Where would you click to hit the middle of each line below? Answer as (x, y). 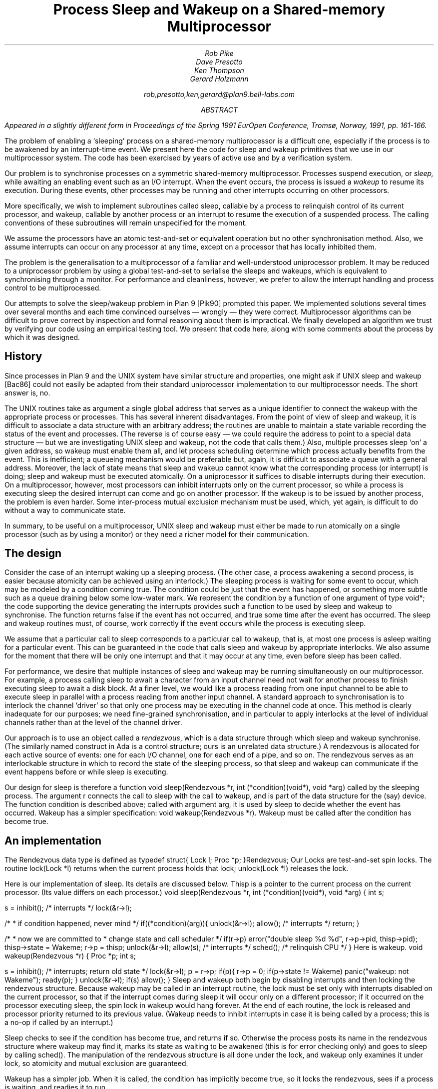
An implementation (53, 840)
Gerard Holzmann (219, 78)
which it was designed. (42, 337)
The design (33, 553)
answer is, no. (27, 392)
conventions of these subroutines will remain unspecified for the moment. (126, 222)
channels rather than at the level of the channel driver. (93, 722)
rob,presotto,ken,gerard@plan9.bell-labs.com (219, 94)
